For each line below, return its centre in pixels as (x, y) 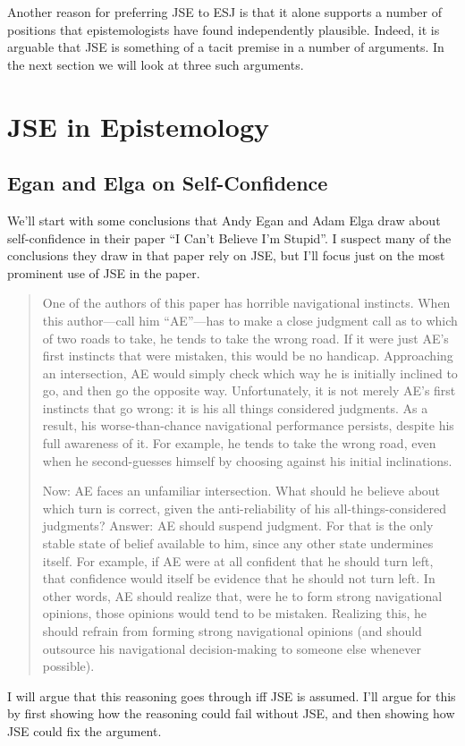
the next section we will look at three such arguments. (156, 64)
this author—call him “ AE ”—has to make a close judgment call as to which (250, 320)
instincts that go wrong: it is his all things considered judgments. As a (235, 407)
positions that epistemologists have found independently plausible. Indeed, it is (224, 29)
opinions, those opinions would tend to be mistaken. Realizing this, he (234, 613)
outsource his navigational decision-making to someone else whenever (232, 648)
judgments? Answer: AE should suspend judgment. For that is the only (238, 526)
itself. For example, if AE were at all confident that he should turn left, (238, 560)
